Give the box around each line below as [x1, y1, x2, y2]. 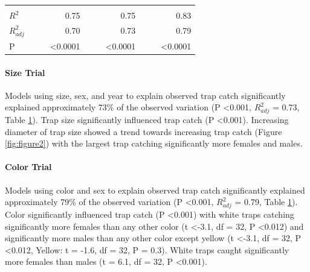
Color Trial [5, 160, 52, 173]
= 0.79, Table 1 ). [234, 195, 298, 208]
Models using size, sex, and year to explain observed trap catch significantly [5, 89, 286, 101]
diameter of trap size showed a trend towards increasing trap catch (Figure [5, 125, 282, 138]
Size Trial [5, 66, 45, 78]
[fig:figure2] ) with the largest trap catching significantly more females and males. [5, 137, 303, 150]
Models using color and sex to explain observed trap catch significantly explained [5, 183, 305, 196]
